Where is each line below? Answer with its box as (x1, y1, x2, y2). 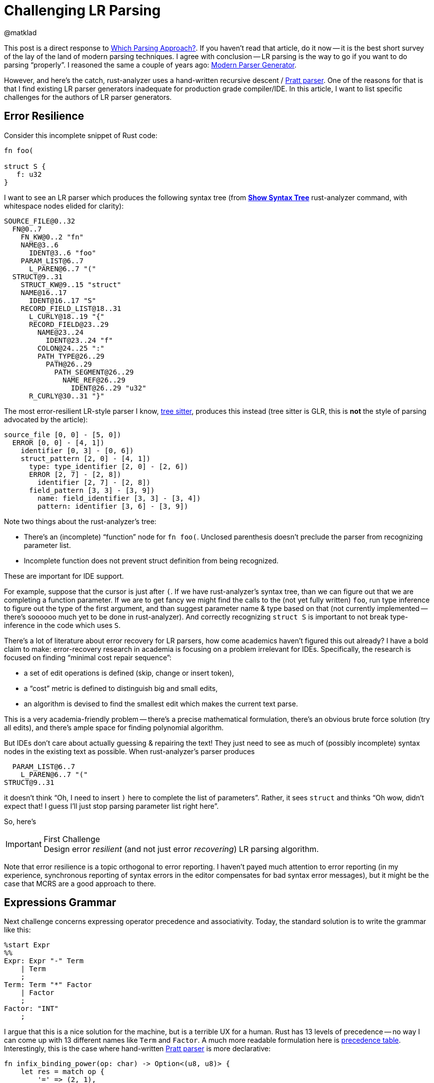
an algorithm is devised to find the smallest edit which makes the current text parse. (24, 699, 298, 708)
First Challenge (43, 834, 100, 844)
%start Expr (4, 941, 50, 949)
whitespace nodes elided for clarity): (4, 201, 124, 210)
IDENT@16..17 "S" (29, 296, 96, 305)
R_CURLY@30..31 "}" (29, 391, 105, 400)
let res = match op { (20, 1068, 105, 1076)
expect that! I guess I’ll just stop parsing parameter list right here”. (4, 801, 219, 810)
